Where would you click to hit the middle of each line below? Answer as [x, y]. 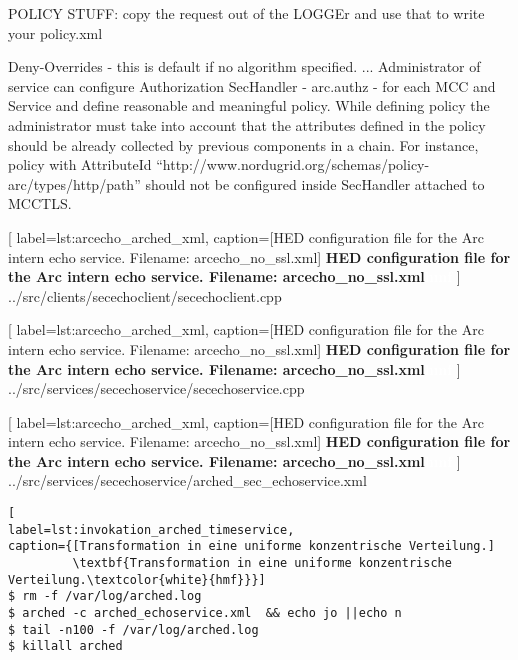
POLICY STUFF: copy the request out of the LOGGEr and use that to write [246, 13]
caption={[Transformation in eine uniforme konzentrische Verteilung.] [251, 546]
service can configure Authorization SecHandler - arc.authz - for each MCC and [252, 85]
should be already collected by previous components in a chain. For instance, [243, 144]
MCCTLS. [40, 203]
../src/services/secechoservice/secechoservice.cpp [156, 388]
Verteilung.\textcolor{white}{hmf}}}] [137, 579]
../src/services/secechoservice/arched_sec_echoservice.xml [187, 480]
